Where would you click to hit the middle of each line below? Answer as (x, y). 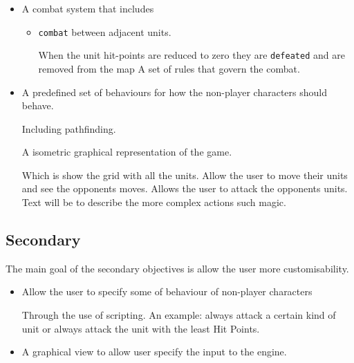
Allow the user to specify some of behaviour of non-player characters (167, 291)
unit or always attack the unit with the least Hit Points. (141, 328)
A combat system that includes (88, 8)
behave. (38, 105)
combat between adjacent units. (105, 31)
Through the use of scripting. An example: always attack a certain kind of (179, 315)
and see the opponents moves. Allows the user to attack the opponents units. (185, 188)
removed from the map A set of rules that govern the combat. (169, 68)
